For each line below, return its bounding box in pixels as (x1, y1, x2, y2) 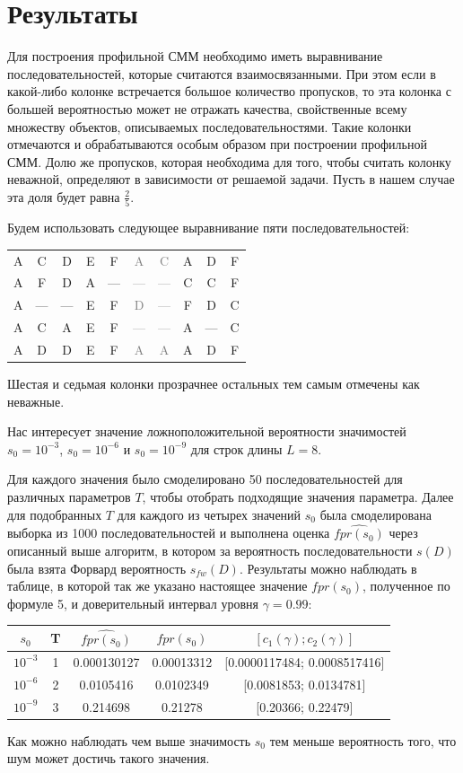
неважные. (7, 391, 65, 410)
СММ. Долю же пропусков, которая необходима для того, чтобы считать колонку (7, 152, 451, 171)
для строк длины (190, 439, 283, 458)
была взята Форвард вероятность (7, 558, 187, 577)
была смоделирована (319, 505, 432, 523)
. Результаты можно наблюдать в (239, 558, 417, 577)
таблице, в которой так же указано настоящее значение (7, 576, 308, 595)
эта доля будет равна (7, 187, 120, 206)
